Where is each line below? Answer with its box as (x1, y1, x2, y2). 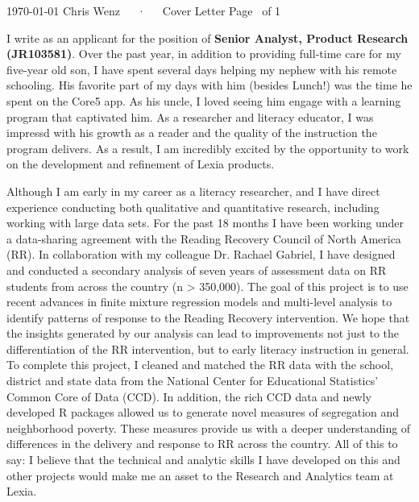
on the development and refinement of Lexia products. (6, 156, 275, 172)
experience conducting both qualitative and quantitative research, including (6, 198, 380, 215)
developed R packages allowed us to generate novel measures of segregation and (6, 404, 400, 421)
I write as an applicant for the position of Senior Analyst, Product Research (6, 29, 409, 46)
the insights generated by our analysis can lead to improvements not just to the (6, 325, 400, 342)
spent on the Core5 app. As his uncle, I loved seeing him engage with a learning (6, 92, 401, 109)
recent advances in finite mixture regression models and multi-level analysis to (6, 293, 392, 310)
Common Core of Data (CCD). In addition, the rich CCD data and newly (6, 388, 371, 405)
